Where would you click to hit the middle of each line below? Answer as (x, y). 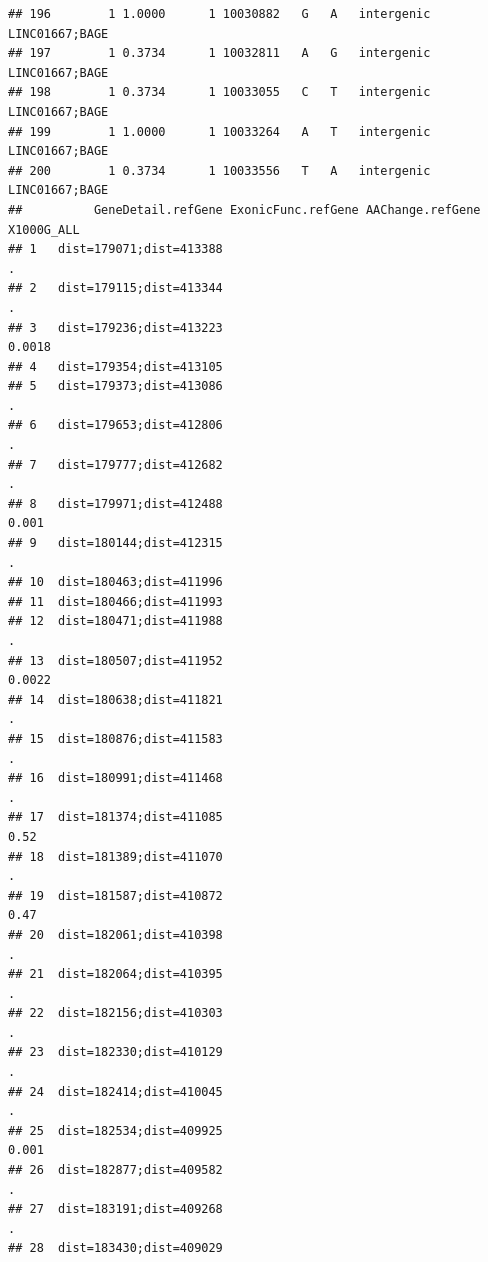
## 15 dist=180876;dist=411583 (115, 738)
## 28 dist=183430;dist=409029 (115, 1248)
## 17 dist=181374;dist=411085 (115, 817)
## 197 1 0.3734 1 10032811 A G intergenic (219, 53)
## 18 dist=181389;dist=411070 (115, 856)
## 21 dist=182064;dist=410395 (115, 974)
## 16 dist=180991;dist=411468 (115, 778)
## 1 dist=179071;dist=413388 (115, 249)
